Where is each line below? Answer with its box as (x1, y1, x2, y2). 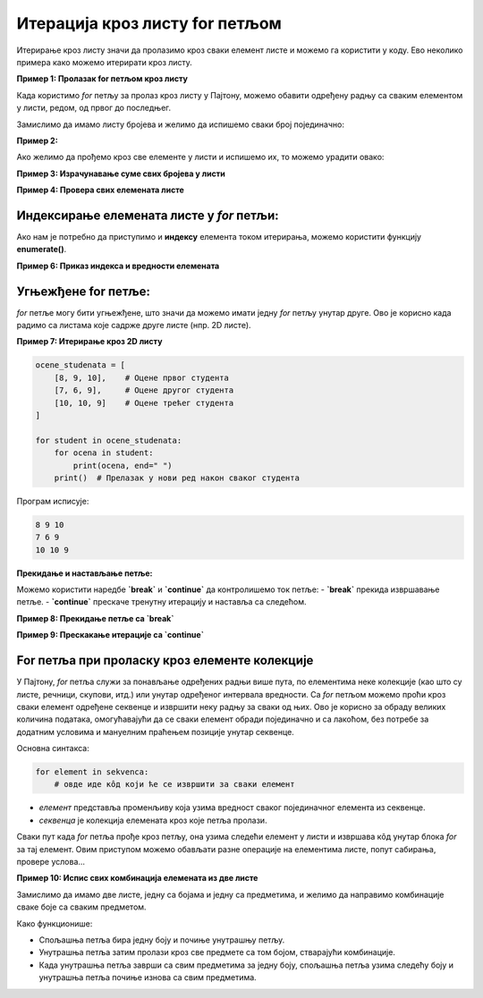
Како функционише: (16, 918, 93, 929)
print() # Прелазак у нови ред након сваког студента (54, 472, 300, 483)
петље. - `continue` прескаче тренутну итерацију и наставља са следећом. (16, 596, 307, 607)
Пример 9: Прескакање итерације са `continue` (16, 630, 205, 640)
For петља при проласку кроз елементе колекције (16, 653, 314, 668)
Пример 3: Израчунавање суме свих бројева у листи (16, 168, 225, 179)
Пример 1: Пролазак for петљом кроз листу (16, 73, 188, 84)
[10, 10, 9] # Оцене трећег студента (54, 398, 234, 408)
